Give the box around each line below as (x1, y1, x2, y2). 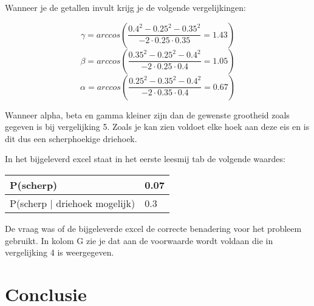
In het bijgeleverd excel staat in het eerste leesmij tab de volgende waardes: (5, 152, 285, 165)
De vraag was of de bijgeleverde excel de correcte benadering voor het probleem (5, 222, 302, 234)
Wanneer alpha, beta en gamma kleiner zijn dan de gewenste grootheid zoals (5, 108, 290, 121)
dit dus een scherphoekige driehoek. (5, 132, 137, 144)
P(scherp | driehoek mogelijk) (10, 195, 135, 210)
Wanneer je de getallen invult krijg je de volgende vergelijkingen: (5, 1, 246, 13)
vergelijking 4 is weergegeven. (5, 246, 114, 259)
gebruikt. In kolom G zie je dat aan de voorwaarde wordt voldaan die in (5, 234, 273, 246)
